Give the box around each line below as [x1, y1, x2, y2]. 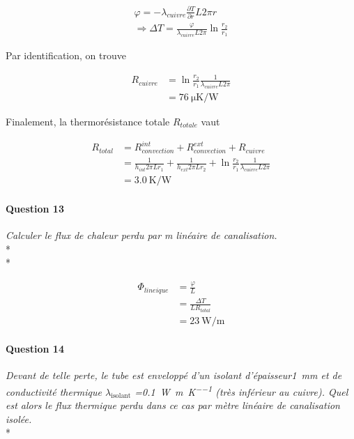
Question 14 [6, 341, 64, 356]
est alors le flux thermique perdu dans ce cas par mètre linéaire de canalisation [6, 398, 340, 413]
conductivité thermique [6, 384, 102, 399]
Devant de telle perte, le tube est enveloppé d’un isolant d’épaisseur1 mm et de [6, 368, 342, 383]
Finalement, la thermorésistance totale [6, 114, 170, 128]
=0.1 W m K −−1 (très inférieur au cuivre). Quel [134, 382, 348, 399]
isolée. [6, 411, 32, 426]
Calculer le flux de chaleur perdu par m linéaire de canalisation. [6, 227, 277, 242]
